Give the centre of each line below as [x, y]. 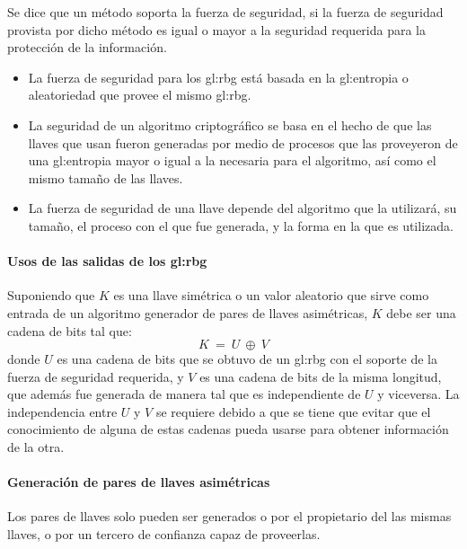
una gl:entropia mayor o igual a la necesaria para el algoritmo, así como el [232, 160]
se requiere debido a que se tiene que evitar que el [293, 411]
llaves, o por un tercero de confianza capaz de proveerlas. [164, 534]
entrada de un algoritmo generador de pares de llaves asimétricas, [188, 312]
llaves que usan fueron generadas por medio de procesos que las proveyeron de [243, 142]
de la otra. [36, 447]
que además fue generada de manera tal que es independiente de [184, 394]
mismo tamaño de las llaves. [106, 177]
